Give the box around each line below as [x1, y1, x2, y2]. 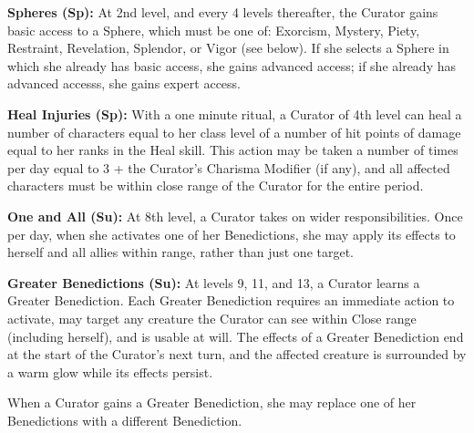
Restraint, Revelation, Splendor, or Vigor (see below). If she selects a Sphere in [7, 38, 449, 57]
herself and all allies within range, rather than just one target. [7, 242, 355, 262]
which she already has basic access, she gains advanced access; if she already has [7, 56, 456, 75]
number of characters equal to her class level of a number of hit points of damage [7, 122, 461, 141]
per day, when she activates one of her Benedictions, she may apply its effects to [7, 224, 456, 243]
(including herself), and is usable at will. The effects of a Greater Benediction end [7, 326, 464, 345]
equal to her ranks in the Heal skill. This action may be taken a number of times [7, 140, 459, 160]
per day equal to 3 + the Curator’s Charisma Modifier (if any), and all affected [7, 158, 450, 177]
